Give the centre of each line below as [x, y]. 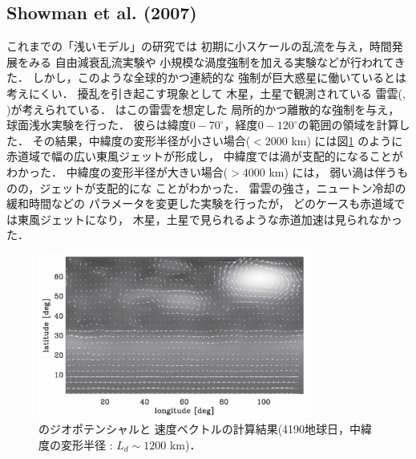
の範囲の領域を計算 [348, 125]
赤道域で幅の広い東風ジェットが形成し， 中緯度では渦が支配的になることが [205, 156]
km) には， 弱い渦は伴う [333, 171]
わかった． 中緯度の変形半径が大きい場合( [117, 171]
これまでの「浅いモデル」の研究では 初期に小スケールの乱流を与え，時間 [199, 46]
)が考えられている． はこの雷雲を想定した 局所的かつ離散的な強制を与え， [203, 109]
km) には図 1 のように [347, 140]
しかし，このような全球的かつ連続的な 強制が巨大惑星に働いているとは [219, 77]
